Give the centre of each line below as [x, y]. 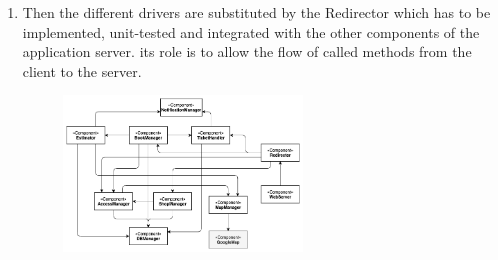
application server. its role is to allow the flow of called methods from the [247, 51]
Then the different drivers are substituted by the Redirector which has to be [256, 12]
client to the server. [82, 70]
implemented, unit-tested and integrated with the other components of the [251, 31]
